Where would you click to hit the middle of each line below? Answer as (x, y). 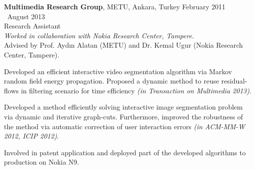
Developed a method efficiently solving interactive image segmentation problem (123, 107)
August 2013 (26, 16)
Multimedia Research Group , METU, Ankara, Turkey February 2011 (115, 6)
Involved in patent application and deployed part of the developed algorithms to (125, 152)
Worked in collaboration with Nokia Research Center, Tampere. (99, 35)
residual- (234, 81)
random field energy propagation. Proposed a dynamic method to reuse (112, 81)
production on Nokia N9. (42, 162)
